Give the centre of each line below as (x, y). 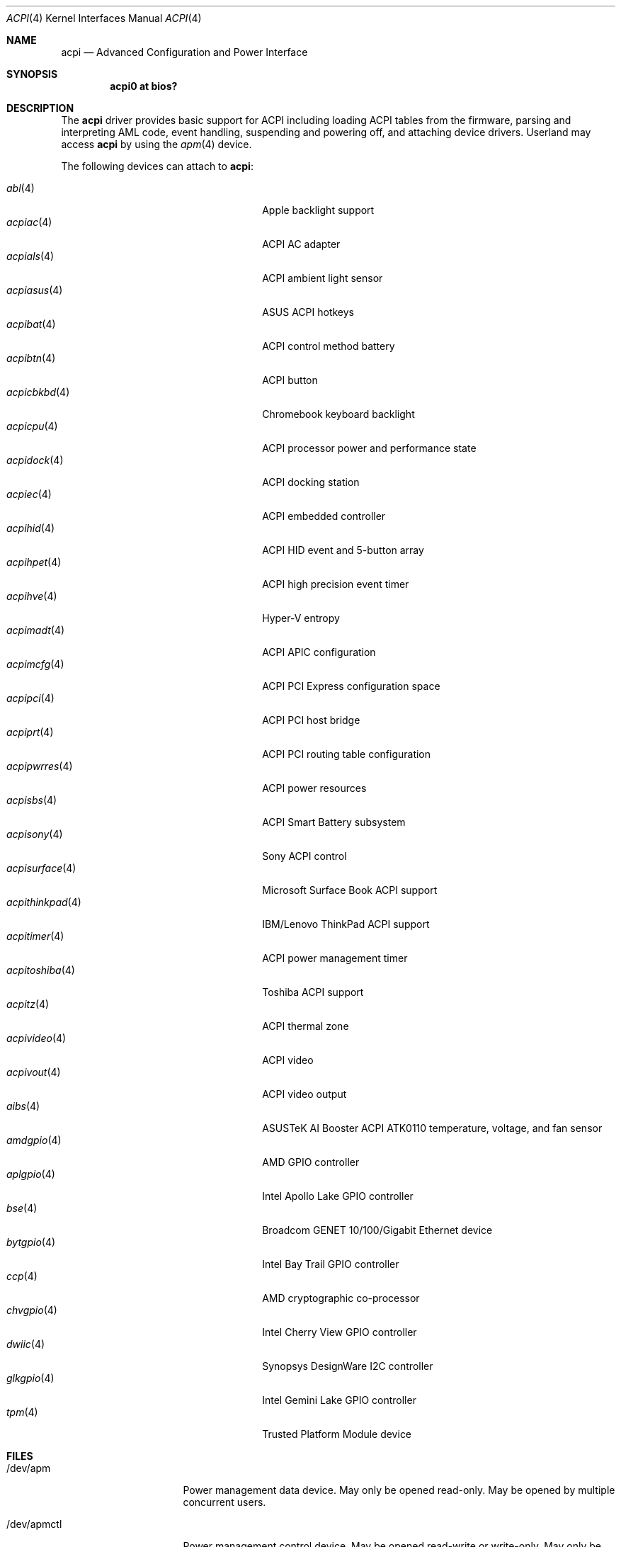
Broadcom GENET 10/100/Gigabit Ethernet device (377, 1230)
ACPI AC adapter (301, 244)
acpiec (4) (29, 494)
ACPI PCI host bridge (311, 720)
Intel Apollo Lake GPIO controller (338, 1196)
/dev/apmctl (34, 1524)
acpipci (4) (30, 698)
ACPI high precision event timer (336, 584)
